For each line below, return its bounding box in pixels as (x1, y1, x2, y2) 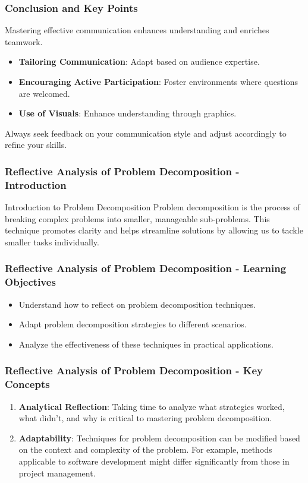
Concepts (5, 377, 50, 392)
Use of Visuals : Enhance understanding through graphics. (18, 107, 237, 119)
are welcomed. (18, 87, 70, 99)
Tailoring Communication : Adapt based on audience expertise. (18, 55, 260, 68)
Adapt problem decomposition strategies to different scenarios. (18, 318, 247, 330)
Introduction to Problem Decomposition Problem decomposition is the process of (5, 201, 300, 213)
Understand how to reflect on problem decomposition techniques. (18, 298, 256, 310)
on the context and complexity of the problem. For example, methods (18, 443, 272, 456)
